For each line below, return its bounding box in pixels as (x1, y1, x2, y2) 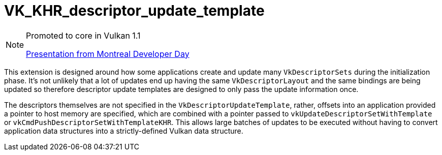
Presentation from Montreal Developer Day (26, 48, 190, 59)
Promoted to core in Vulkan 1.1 (26, 30, 141, 41)
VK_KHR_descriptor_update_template (4, 2, 265, 19)
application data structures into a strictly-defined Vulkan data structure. (4, 126, 243, 135)
